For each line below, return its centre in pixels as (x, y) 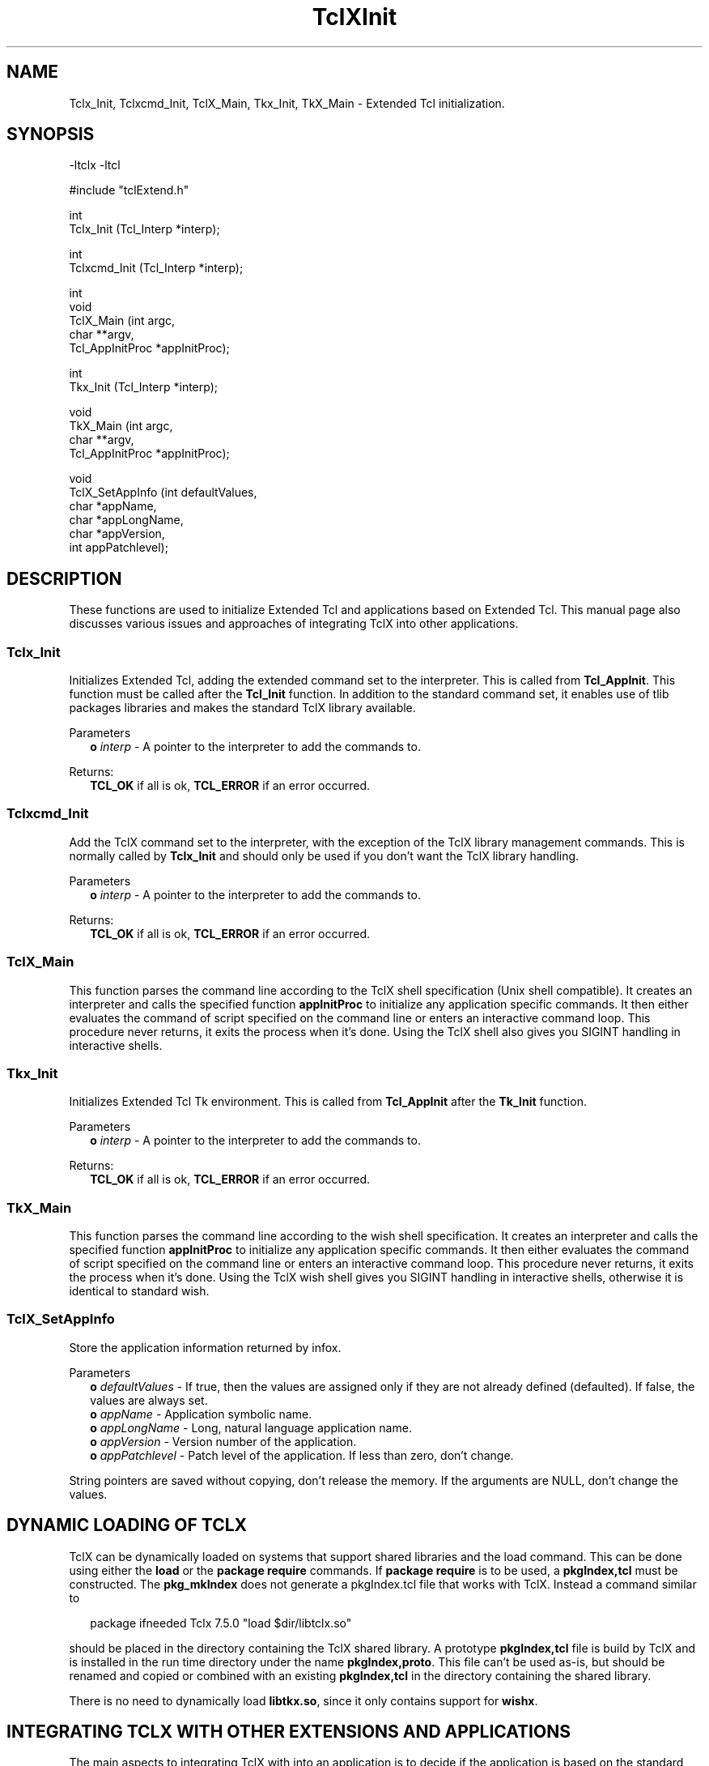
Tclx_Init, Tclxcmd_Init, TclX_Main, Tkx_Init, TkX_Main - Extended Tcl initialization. (287, 103)
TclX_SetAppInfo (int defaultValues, (163, 493)
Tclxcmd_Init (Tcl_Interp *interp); (156, 268)
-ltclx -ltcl (95, 165)
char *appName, (113, 506)
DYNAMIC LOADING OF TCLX (127, 1525)
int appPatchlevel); (119, 548)
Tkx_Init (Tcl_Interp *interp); (143, 387)
